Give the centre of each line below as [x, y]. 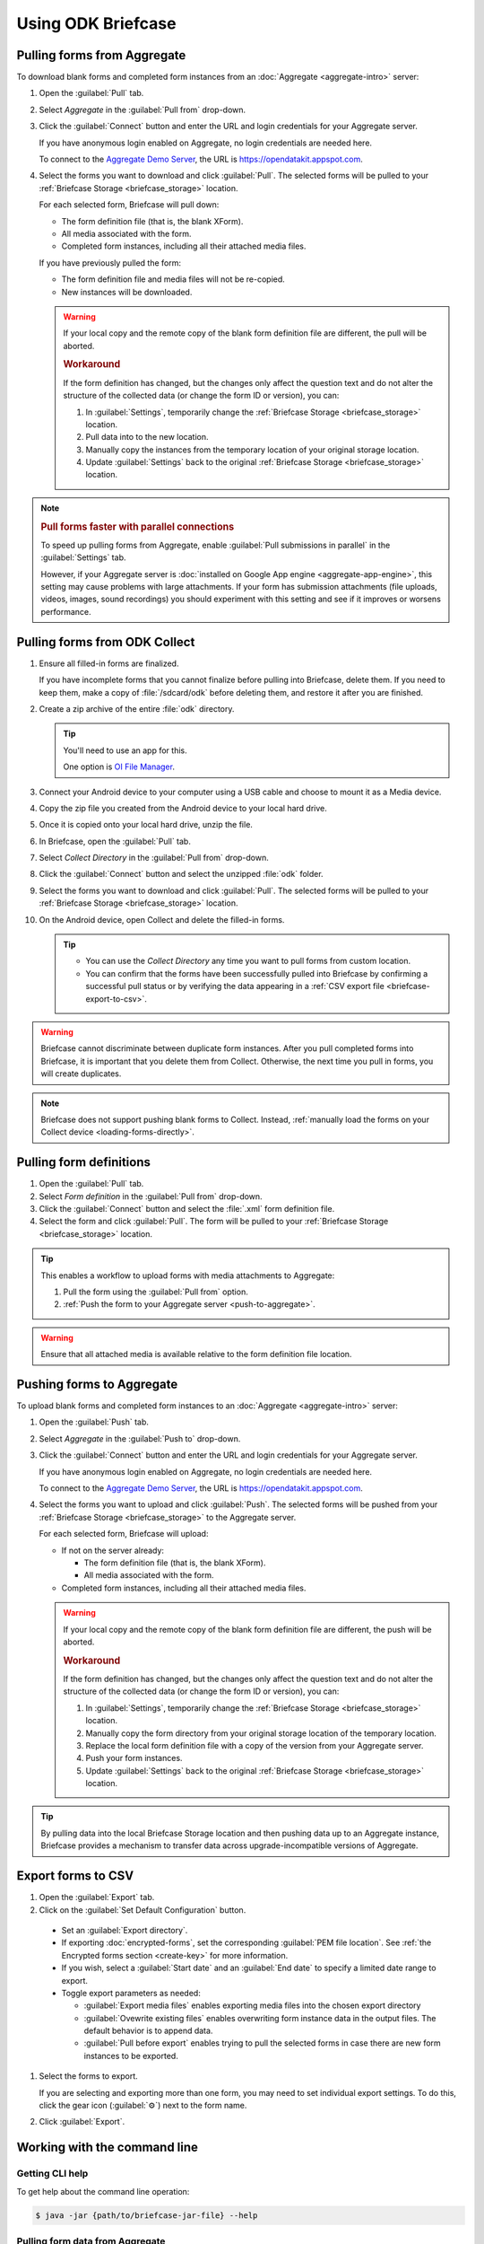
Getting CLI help [52, 2174]
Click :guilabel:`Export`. [82, 2122]
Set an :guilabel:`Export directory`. [125, 1930]
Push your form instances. [134, 1758]
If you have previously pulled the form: [110, 263]
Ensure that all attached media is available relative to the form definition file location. [196, 1354]
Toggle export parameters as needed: [131, 1993]
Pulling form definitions [84, 1162]
